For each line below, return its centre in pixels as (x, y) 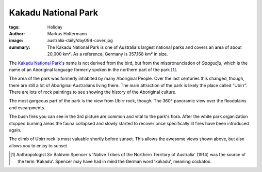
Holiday (55, 27)
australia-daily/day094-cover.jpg (80, 41)
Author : (17, 33)
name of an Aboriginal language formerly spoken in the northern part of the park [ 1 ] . (93, 70)
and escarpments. (27, 107)
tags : (14, 27)
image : (16, 41)
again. (15, 130)
